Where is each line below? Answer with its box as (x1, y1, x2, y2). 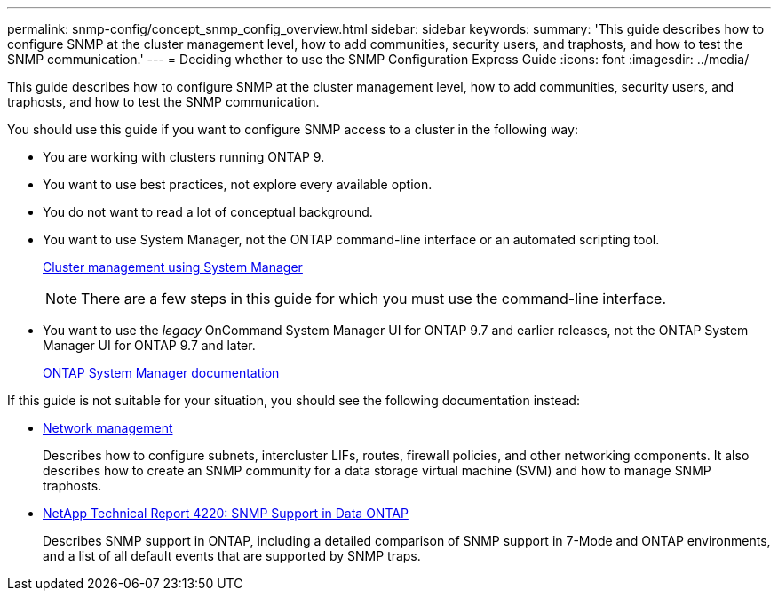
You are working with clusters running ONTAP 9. (43, 149, 325, 164)
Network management (43, 420, 173, 435)
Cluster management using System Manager (43, 259, 303, 275)
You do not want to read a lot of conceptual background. (43, 204, 373, 219)
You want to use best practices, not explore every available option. (43, 177, 433, 192)
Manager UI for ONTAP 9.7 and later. (43, 338, 256, 353)
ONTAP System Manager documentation (43, 365, 280, 380)
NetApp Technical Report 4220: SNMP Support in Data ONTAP (43, 506, 409, 521)
